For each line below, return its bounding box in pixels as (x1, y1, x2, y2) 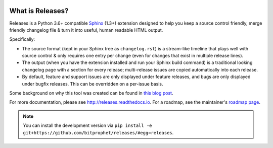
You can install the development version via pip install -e (23, 122, 152, 128)
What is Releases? (9, 7, 69, 15)
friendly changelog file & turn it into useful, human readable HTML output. (9, 27, 163, 33)
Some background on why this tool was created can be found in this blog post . (9, 90, 173, 96)
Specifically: (9, 36, 35, 42)
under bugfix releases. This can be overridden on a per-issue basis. (22, 81, 163, 87)
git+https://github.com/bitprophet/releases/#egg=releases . (23, 129, 174, 135)
